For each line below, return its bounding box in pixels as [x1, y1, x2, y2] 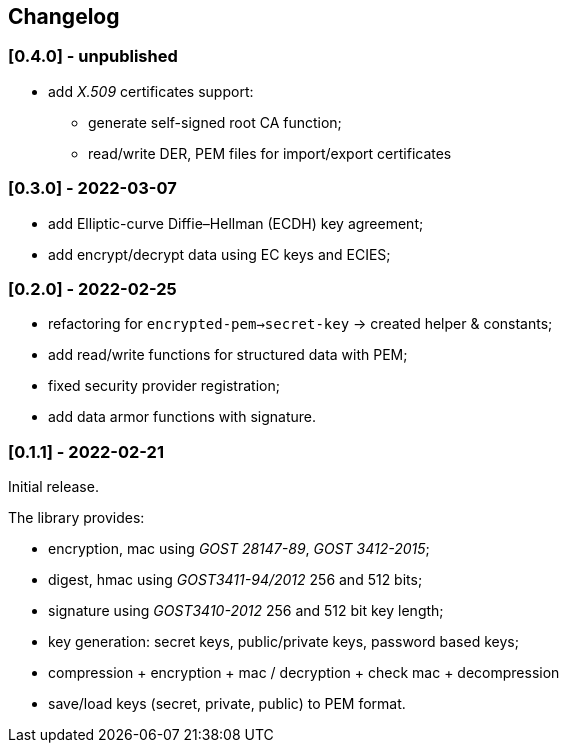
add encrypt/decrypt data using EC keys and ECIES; [48, 245, 391, 263]
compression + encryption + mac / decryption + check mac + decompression [48, 664, 560, 682]
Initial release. [8, 478, 99, 496]
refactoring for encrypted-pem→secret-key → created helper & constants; [48, 315, 553, 333]
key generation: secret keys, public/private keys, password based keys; [48, 633, 519, 651]
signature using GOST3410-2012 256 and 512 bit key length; [48, 602, 444, 620]
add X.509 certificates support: [48, 82, 254, 100]
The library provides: [8, 509, 145, 527]
